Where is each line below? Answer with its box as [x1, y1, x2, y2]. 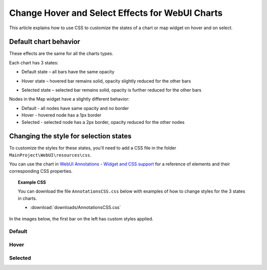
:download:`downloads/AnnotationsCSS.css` [30, 205, 121, 211]
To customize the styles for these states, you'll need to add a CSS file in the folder [9, 145, 177, 151]
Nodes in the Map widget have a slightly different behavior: [9, 96, 130, 102]
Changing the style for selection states [9, 132, 132, 141]
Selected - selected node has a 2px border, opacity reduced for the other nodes [21, 119, 185, 125]
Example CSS [18, 179, 46, 185]
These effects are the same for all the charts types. [9, 51, 114, 56]
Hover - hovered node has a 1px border [21, 112, 101, 118]
